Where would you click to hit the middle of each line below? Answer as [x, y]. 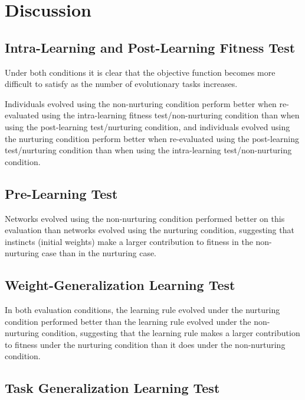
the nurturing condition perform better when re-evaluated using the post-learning [152, 138]
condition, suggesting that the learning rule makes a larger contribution [171, 333]
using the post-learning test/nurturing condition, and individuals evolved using [147, 126]
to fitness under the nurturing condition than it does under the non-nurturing [145, 344]
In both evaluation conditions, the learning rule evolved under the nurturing [142, 310]
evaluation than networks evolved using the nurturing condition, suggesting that [150, 230]
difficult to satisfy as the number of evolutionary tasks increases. [121, 84]
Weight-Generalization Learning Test [120, 285]
